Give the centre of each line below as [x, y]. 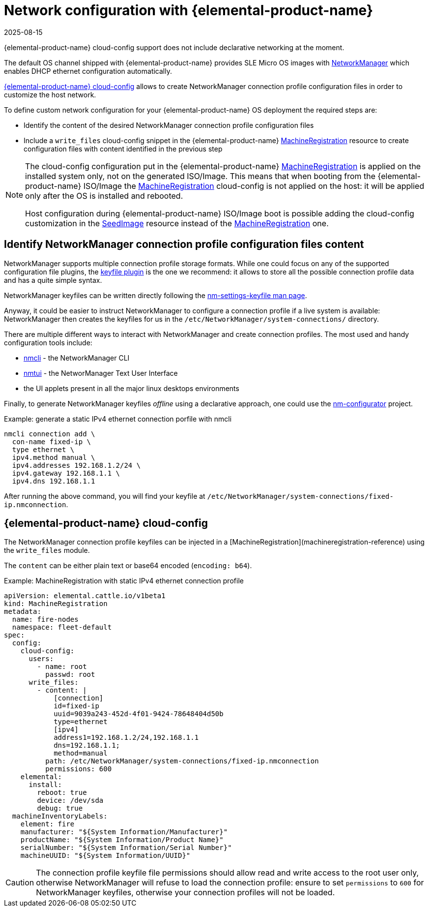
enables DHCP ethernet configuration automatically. [88, 71]
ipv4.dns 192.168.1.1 [54, 481]
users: [41, 659]
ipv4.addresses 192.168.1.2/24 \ [76, 465]
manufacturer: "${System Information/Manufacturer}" [124, 832]
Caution [20, 883]
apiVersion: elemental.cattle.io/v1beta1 [85, 596]
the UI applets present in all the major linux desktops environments [131, 388]
